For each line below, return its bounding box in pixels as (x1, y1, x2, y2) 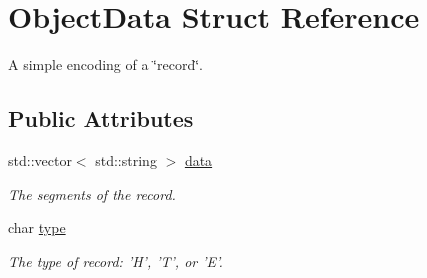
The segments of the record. (8, 183, 176, 204)
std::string (95, 149, 157, 170)
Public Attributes (8, 103, 194, 134)
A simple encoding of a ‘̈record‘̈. (8, 54, 203, 75)
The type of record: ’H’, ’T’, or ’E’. (8, 250, 223, 271)
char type (8, 217, 66, 238)
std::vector (8, 149, 72, 170)
